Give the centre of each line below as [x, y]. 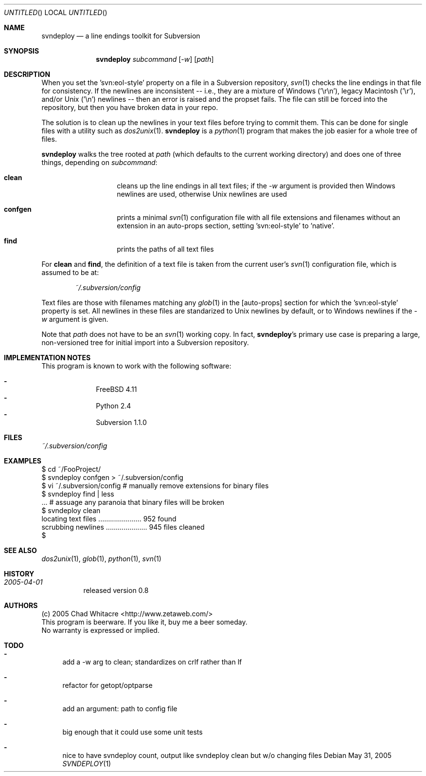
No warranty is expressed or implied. [100, 630]
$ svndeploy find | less [78, 494]
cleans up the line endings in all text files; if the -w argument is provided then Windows [256, 186]
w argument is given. [75, 319]
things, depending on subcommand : [99, 162]
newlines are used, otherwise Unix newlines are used [202, 194]
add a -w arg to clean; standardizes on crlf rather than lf [152, 662]
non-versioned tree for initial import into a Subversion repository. [145, 342]
